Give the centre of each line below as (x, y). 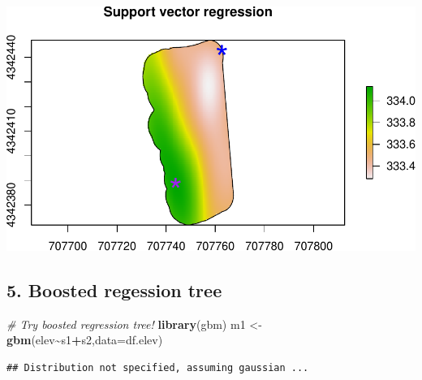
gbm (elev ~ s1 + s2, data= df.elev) (85, 340)
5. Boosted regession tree (114, 290)
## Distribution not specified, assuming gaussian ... (158, 368)
